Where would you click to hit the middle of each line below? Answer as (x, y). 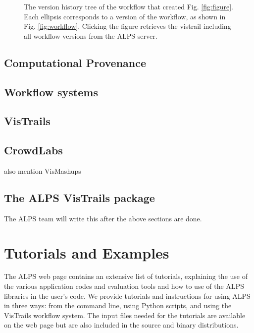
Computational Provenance (75, 62)
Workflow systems (51, 92)
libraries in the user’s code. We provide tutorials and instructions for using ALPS (127, 296)
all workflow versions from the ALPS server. (91, 35)
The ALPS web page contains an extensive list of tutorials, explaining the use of (126, 276)
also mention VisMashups (43, 170)
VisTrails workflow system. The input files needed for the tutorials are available (125, 315)
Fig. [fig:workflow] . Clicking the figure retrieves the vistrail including (127, 26)
